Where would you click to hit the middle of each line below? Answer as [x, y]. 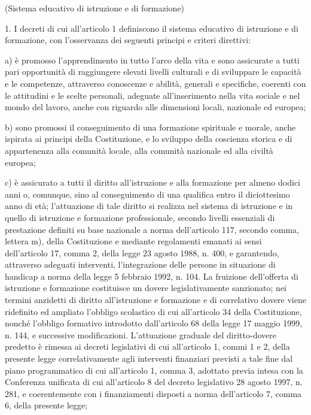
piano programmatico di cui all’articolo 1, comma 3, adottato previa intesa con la [154, 370]
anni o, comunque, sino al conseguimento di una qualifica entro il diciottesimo [147, 194]
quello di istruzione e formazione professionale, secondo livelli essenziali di [140, 217]
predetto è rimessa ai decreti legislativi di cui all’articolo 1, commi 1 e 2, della [147, 346]
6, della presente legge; [46, 405]
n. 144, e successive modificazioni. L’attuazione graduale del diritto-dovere [141, 334]
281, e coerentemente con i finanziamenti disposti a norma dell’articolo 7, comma [153, 393]
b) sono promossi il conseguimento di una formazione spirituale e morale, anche [150, 127]
